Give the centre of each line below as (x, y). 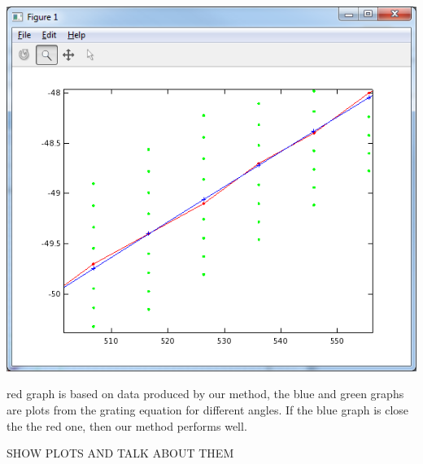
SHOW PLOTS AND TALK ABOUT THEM (120, 453)
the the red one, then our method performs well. (127, 425)
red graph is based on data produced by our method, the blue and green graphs (205, 394)
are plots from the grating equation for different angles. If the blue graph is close (208, 410)
